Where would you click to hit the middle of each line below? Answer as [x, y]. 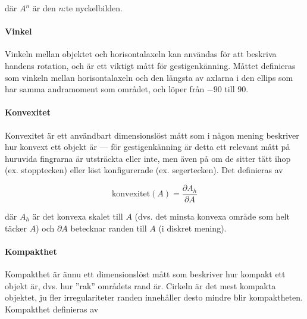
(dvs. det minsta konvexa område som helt [212, 216]
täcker [16, 228]
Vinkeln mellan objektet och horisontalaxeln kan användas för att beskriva [141, 54]
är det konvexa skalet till [78, 216]
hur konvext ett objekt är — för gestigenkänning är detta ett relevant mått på [148, 147]
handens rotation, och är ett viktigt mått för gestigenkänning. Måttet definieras [150, 65]
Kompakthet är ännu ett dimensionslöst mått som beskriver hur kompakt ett [145, 273]
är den [44, 8]
